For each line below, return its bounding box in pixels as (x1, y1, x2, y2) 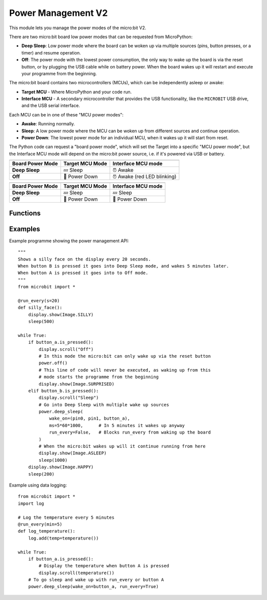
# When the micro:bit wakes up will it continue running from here (39, 443, 206, 449)
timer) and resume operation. (21, 50, 81, 55)
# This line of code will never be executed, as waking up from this (39, 367, 211, 373)
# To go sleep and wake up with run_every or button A (28, 577, 164, 583)
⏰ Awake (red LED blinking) (112, 173, 177, 180)
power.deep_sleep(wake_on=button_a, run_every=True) (28, 584, 159, 590)
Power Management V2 (9, 7, 108, 18)
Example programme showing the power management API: (9, 238, 129, 244)
